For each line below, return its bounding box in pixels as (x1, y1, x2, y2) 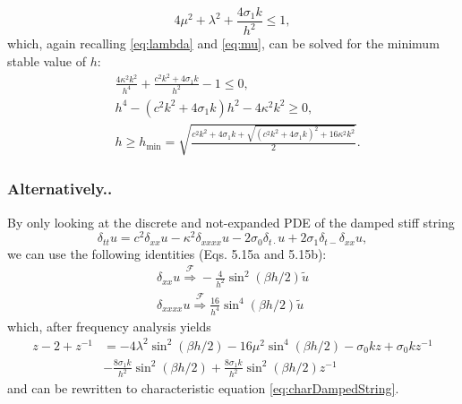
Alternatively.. (7, 177, 113, 200)
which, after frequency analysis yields (7, 316, 211, 335)
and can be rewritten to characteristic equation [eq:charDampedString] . (7, 379, 399, 398)
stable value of (7, 52, 86, 70)
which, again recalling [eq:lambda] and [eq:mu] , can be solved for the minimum (7, 34, 440, 53)
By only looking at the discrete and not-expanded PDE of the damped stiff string (7, 212, 455, 231)
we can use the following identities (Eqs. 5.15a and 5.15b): (7, 244, 327, 262)
